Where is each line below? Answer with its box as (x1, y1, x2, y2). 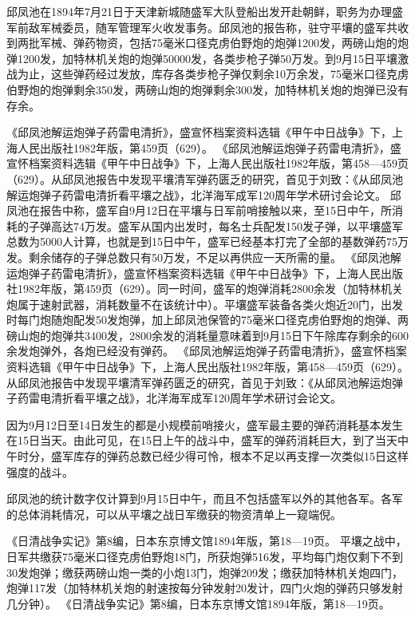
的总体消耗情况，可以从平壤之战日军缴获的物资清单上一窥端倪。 (6, 505, 342, 522)
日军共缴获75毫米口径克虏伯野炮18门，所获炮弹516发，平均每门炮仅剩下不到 (6, 548, 403, 564)
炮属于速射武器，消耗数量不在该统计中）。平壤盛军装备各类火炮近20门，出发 (6, 295, 403, 312)
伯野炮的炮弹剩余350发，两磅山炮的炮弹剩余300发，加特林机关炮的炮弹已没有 (6, 81, 409, 97)
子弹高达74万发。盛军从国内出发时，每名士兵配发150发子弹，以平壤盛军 (28, 217, 403, 234)
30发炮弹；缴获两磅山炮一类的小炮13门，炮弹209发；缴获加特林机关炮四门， (6, 564, 403, 580)
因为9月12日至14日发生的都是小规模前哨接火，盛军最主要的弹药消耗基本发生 (6, 416, 403, 433)
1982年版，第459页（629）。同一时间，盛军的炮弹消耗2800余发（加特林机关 (17, 280, 403, 297)
